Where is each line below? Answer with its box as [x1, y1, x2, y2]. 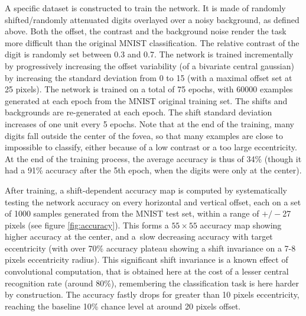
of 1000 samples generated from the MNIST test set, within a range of [5, 207, 259, 220]
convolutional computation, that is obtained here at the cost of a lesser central [5, 265, 289, 278]
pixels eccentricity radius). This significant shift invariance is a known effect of [5, 253, 288, 266]
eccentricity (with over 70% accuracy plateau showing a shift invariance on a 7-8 [5, 241, 296, 254]
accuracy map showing [200, 218, 282, 231]
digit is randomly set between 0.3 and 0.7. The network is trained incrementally [5, 48, 294, 60]
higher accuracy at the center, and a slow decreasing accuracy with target [5, 230, 273, 243]
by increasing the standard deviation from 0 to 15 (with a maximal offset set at [5, 71, 292, 83]
